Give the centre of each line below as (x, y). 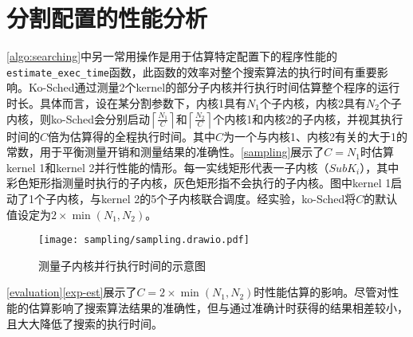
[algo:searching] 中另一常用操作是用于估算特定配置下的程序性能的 (172, 56)
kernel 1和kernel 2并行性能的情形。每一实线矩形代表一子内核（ (168, 167)
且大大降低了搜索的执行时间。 (85, 323)
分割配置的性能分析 (107, 18)
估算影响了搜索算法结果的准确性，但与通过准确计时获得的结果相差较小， (218, 307)
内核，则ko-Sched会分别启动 (79, 118)
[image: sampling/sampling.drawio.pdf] (144, 240)
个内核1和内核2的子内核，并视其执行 (308, 118)
